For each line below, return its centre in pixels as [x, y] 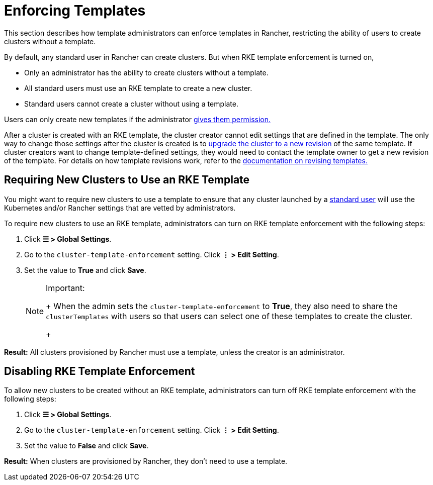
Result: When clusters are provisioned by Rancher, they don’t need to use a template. [146, 461]
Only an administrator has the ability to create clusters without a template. [146, 72]
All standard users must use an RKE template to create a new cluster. [138, 88]
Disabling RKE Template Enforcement [100, 371]
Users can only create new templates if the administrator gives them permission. [138, 119]
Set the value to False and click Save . [86, 446]
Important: [65, 288]
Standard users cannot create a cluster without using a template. [131, 104]
